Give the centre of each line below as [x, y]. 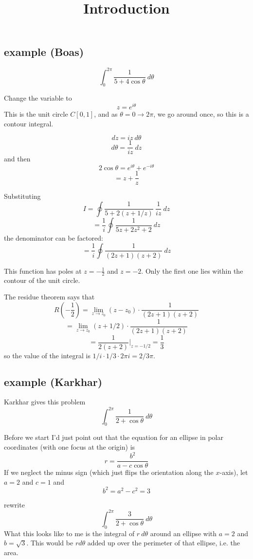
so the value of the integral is [47, 355]
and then [17, 159]
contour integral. [29, 123]
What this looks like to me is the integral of [69, 533]
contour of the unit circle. [42, 280]
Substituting [22, 196]
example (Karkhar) [53, 381]
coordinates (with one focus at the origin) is [70, 446]
